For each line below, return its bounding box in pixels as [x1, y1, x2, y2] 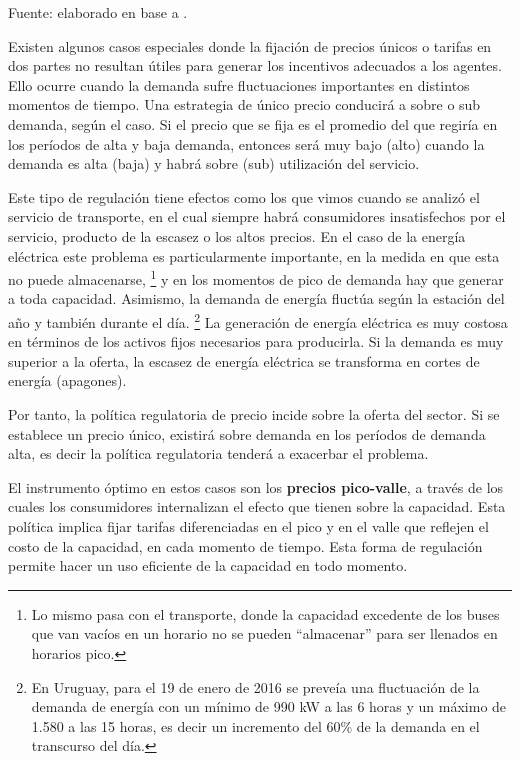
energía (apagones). [8, 370, 127, 391]
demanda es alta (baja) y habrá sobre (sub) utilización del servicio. [8, 153, 420, 174]
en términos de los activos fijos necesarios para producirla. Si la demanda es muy [8, 331, 504, 352]
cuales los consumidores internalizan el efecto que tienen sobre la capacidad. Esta [8, 496, 506, 517]
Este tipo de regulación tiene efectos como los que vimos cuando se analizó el [8, 186, 480, 207]
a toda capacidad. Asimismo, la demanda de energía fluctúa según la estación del [8, 288, 505, 309]
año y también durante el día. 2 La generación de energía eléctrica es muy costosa [8, 308, 508, 332]
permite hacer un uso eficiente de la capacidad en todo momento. [8, 555, 408, 576]
